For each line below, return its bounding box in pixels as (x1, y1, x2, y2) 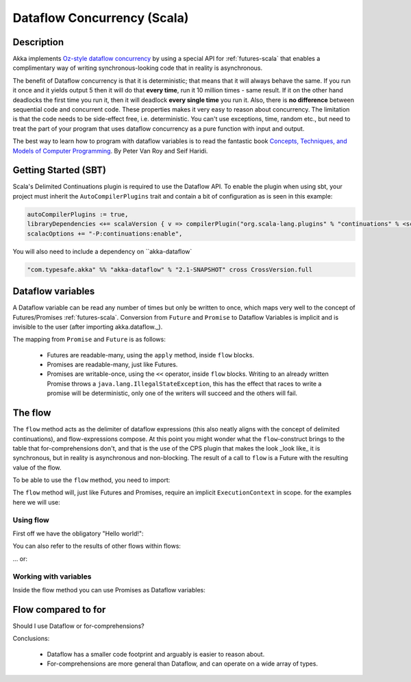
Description (12, 36, 64, 48)
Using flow (12, 515, 49, 525)
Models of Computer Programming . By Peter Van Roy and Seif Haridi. (12, 147, 208, 155)
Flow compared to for (12, 603, 106, 616)
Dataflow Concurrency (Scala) (12, 10, 189, 25)
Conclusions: (12, 634, 50, 643)
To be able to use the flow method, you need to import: (12, 476, 171, 484)
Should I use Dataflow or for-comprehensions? (12, 622, 145, 630)
